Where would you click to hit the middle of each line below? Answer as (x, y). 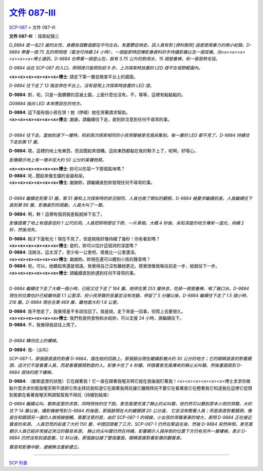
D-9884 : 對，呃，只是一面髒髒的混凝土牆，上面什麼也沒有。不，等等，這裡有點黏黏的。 (97, 95)
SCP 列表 (18, 463)
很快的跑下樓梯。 (38, 372)
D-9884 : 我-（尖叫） (30, 350)
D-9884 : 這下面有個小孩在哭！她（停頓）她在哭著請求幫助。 (70, 113)
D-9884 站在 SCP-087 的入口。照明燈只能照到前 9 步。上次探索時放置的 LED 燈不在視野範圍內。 (106, 68)
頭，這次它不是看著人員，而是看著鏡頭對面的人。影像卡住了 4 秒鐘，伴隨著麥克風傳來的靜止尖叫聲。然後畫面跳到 (122, 365)
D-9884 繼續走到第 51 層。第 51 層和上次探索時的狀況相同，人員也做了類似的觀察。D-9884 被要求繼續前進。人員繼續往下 (131, 198)
